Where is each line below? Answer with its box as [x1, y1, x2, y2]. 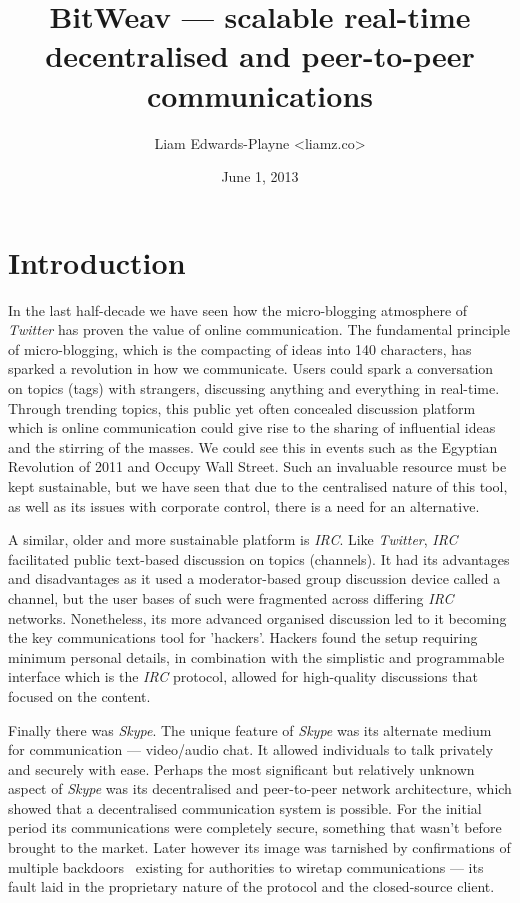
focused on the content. [8, 685, 151, 706]
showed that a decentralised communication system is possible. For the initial [8, 797, 482, 818]
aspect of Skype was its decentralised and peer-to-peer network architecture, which [8, 778, 512, 799]
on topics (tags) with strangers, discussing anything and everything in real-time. [8, 378, 500, 398]
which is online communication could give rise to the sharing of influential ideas [8, 417, 496, 438]
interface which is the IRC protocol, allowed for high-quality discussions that [8, 666, 478, 687]
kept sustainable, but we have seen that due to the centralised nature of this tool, [8, 475, 508, 496]
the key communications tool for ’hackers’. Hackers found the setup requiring [8, 627, 478, 648]
